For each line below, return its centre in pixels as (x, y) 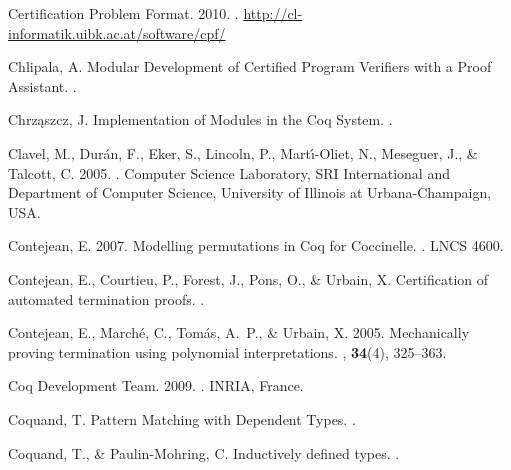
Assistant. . (42, 85)
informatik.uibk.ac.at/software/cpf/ (117, 32)
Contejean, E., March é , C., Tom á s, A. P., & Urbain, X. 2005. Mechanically (239, 332)
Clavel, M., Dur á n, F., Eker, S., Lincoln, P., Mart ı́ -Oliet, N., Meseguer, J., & (243, 152)
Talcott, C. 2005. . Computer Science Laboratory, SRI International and (229, 172)
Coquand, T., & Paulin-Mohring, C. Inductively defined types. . (204, 452)
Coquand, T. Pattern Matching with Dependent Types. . (182, 418)
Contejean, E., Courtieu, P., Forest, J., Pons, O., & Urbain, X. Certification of (248, 278)
